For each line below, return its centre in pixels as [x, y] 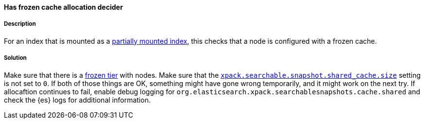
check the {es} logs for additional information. [77, 100]
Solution [15, 58]
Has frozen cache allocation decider [63, 7]
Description [20, 24]
